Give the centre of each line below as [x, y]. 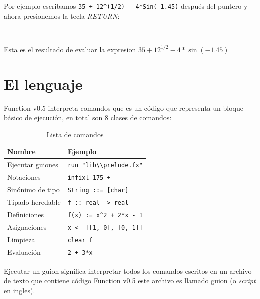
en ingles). [20, 290]
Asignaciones [27, 226]
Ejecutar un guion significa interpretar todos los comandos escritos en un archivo [128, 270]
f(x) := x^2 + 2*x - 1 [105, 215]
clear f [80, 240]
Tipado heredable [34, 201]
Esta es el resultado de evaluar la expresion [70, 49]
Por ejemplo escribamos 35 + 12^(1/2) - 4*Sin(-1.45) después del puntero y [126, 6]
